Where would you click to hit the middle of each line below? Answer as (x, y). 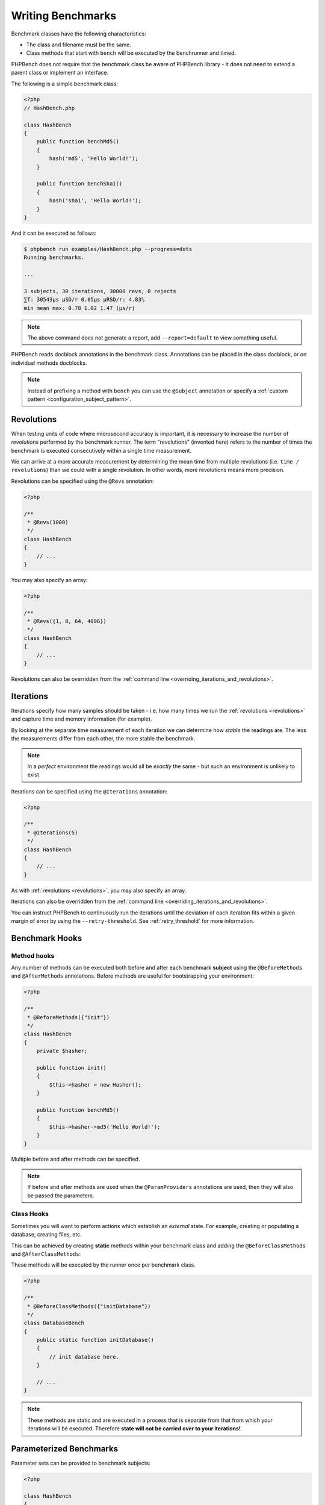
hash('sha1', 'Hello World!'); (95, 201)
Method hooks (33, 955)
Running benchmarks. (54, 258)
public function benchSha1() (79, 184)
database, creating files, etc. (47, 1235)
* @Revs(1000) (48, 522)
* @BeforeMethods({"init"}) (69, 1017)
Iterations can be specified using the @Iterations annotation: (89, 791)
